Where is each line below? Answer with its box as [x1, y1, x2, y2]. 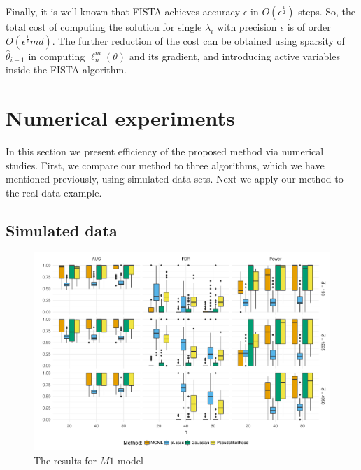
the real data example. [6, 185, 102, 199]
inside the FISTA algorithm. [6, 62, 127, 77]
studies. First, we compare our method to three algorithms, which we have [6, 157, 325, 172]
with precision [216, 20, 277, 34]
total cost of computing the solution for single [6, 20, 202, 34]
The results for [34, 453, 97, 467]
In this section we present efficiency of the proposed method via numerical [6, 143, 324, 158]
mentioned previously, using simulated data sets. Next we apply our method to [6, 171, 344, 186]
